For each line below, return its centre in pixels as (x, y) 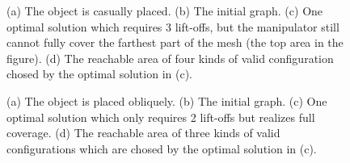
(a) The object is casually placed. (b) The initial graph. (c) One (165, 10)
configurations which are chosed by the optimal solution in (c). (162, 148)
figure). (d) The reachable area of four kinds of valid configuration (170, 58)
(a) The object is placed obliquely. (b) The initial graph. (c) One (167, 100)
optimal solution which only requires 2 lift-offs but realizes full (161, 117)
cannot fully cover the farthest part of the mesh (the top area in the (175, 42)
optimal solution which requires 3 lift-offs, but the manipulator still (173, 26)
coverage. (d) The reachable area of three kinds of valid (143, 133)
